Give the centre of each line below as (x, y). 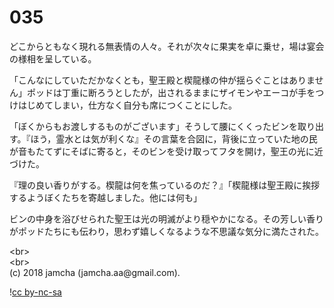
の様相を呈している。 (53, 58)
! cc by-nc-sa (35, 292)
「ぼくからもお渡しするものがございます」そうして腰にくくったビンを (154, 126)
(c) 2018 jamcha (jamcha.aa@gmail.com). (95, 272)
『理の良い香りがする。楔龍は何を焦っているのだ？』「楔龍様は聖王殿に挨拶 (165, 185)
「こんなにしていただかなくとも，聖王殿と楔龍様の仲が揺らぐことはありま (162, 80)
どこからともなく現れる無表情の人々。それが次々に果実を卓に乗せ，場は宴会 (167, 46)
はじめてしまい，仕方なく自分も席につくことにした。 (127, 105)
